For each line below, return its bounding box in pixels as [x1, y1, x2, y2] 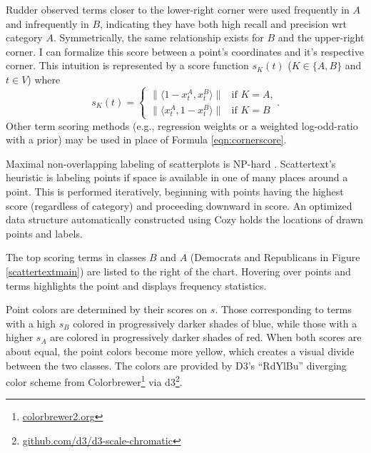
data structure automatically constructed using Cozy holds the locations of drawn [6, 212, 364, 227]
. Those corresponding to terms [215, 302, 352, 317]
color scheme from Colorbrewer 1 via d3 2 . [6, 372, 183, 389]
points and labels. [6, 225, 83, 240]
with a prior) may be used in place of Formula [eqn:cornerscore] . [6, 132, 287, 147]
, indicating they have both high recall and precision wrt [100, 16, 347, 31]
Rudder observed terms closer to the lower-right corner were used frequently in [6, 2, 350, 16]
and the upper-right [278, 30, 365, 45]
